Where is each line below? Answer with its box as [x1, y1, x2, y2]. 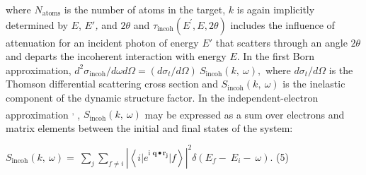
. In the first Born [236, 49, 315, 64]
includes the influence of [230, 17, 335, 32]
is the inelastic [282, 76, 345, 91]
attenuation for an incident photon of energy [6, 35, 199, 49]
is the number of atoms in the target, [64, 2, 226, 16]
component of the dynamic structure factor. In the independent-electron [6, 90, 319, 104]
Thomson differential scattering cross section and [6, 76, 218, 91]
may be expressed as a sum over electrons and [144, 107, 345, 121]
